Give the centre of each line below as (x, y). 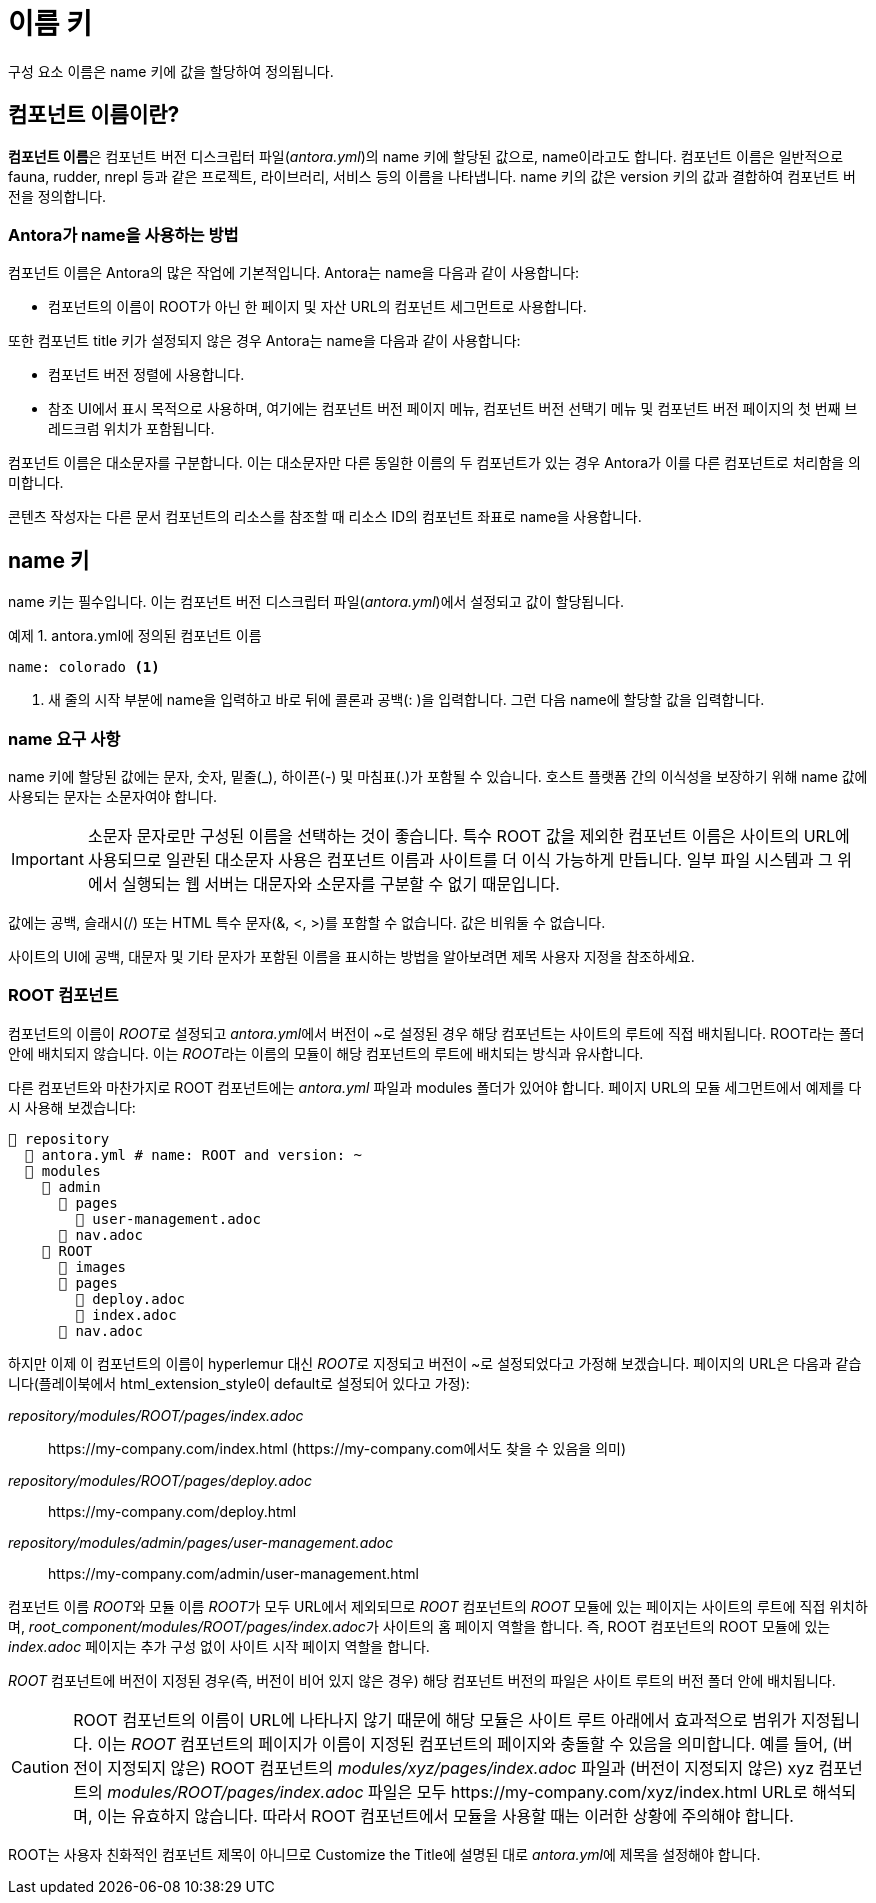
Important (47, 858)
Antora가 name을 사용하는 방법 (123, 234)
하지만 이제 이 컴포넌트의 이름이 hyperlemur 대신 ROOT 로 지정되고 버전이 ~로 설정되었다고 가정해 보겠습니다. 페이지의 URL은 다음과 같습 (435, 1363)
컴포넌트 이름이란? (94, 115)
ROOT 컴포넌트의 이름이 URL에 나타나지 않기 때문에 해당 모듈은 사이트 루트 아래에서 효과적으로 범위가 (435, 1719)
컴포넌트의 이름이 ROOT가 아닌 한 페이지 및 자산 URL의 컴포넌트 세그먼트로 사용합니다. (317, 307)
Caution (40, 1766)
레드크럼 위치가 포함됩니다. (131, 429)
